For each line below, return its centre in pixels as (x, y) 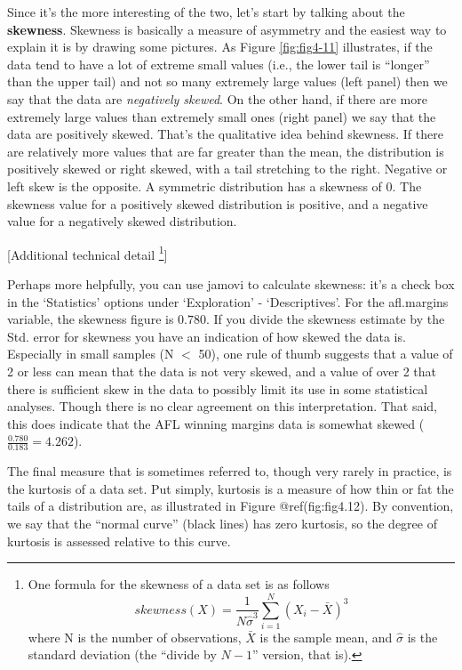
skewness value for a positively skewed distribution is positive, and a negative (218, 203)
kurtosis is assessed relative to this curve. (119, 541)
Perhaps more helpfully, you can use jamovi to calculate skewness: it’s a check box (231, 283)
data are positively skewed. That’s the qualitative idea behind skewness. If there (225, 134)
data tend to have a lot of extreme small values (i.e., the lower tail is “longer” (219, 64)
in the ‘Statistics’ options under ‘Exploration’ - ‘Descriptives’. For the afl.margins (228, 301)
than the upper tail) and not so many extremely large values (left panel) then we (227, 81)
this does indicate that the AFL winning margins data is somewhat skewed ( (216, 423)
